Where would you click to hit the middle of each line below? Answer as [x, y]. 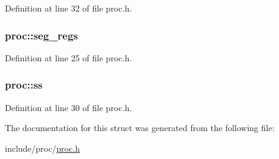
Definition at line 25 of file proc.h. [69, 57]
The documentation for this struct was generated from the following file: [140, 128]
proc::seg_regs [41, 35]
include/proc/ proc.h [43, 148]
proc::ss [24, 85]
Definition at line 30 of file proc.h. [69, 107]
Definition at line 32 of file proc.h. [69, 8]
